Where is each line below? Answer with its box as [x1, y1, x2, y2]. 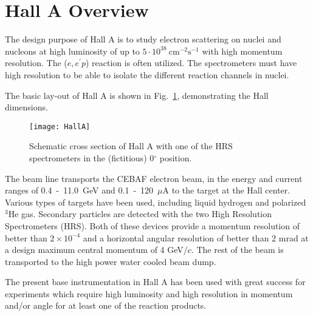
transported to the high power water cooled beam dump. [5, 255, 216, 267]
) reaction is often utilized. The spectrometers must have [85, 56, 297, 69]
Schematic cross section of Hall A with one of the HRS [29, 140, 233, 152]
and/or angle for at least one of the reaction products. [5, 299, 207, 312]
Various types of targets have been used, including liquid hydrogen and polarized [5, 195, 306, 208]
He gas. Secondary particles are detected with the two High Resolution [8, 207, 272, 220]
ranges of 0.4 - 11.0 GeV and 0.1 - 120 [5, 184, 154, 197]
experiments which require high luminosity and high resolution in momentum [5, 287, 293, 300]
